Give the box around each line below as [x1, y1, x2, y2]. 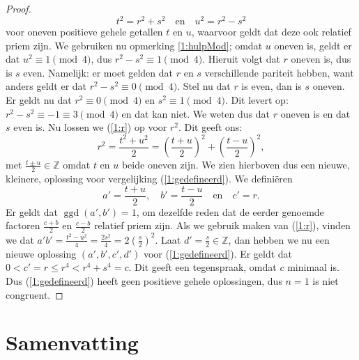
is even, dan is [241, 79, 302, 93]
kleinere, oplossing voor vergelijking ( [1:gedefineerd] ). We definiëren [6, 171, 293, 186]
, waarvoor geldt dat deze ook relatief [191, 24, 351, 39]
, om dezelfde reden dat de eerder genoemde [136, 204, 324, 219]
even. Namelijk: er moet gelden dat [23, 65, 174, 79]
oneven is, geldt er [274, 38, 352, 52]
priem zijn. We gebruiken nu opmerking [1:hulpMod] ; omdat [6, 38, 263, 52]
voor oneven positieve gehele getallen [6, 24, 163, 39]
